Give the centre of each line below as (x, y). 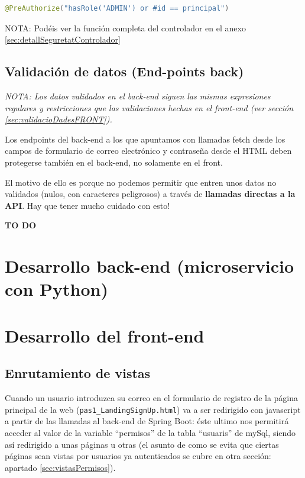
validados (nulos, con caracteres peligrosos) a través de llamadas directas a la (150, 194)
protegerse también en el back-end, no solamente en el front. (114, 162)
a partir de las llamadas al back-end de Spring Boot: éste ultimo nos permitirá (147, 421)
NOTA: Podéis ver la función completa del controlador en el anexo (125, 28)
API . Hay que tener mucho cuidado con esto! (87, 205)
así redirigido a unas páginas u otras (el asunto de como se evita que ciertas (142, 444)
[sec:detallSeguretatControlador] (63, 39)
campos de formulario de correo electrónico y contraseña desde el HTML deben (148, 151)
